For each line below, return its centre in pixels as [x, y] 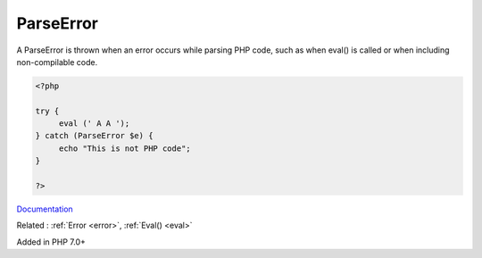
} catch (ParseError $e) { [94, 136]
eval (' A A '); [94, 124]
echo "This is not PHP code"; [125, 148]
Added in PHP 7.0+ [51, 242]
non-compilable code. [57, 62]
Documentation [45, 209]
